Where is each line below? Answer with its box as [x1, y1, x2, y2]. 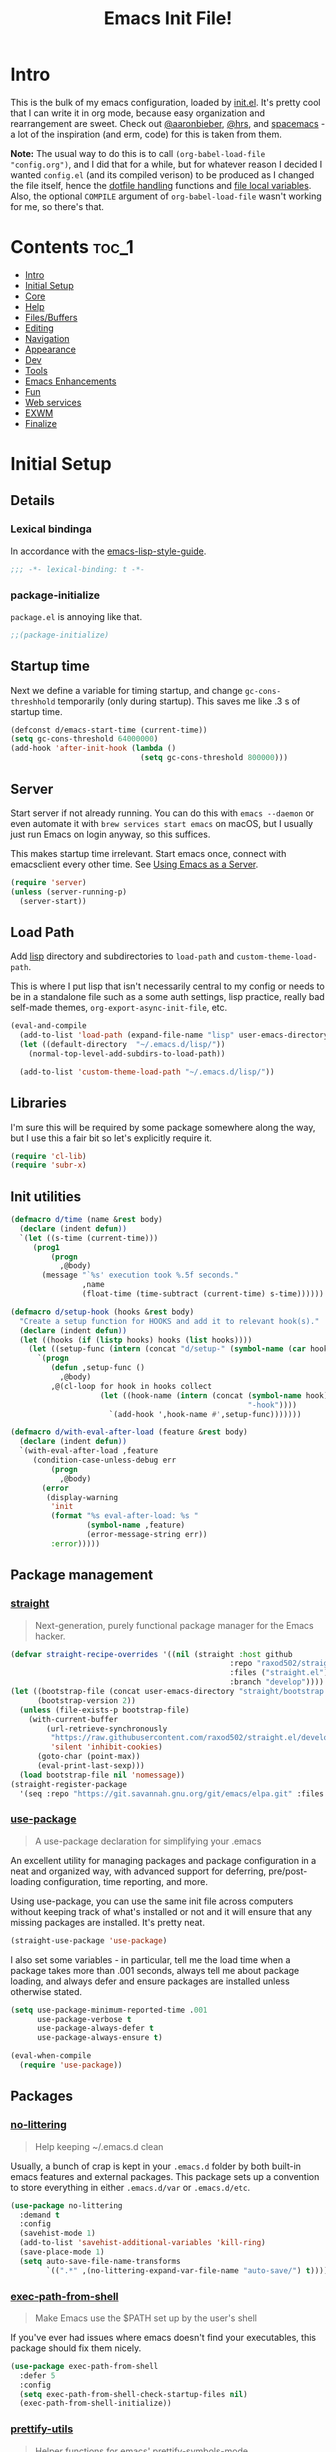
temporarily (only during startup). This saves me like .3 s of [57, 695, 301, 707]
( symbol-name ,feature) [86, 1520, 186, 1531]
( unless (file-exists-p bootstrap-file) [19, 1705, 190, 1715]
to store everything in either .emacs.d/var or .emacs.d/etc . [10, 2181, 251, 2193]
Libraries [10, 1095, 67, 1112]
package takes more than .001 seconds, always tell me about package [10, 1964, 300, 1976]
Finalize [24, 417, 58, 429]
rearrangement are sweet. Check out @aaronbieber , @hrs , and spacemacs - [10, 117, 326, 129]
